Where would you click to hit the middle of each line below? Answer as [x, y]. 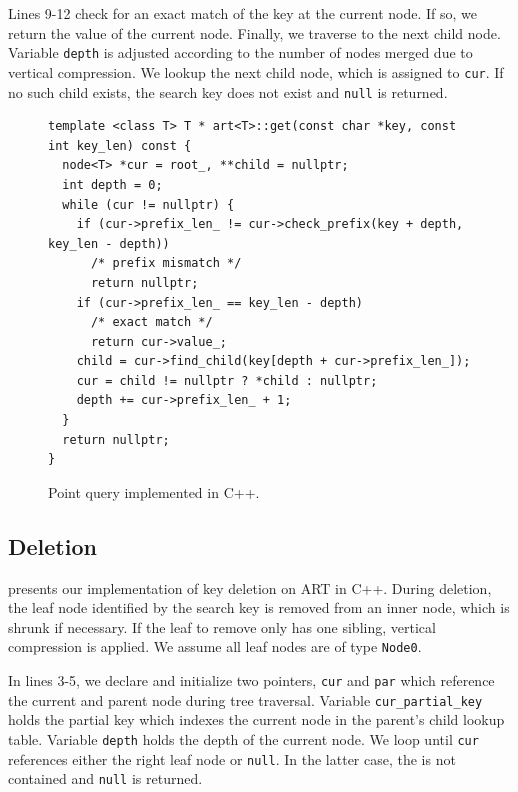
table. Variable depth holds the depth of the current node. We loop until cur [243, 738]
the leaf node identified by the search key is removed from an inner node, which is [259, 607]
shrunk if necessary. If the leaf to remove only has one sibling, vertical [222, 626]
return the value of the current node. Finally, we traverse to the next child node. [254, 32]
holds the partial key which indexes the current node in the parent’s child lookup [256, 719]
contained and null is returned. [105, 778]
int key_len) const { [120, 145]
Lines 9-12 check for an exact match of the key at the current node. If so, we [242, 13]
